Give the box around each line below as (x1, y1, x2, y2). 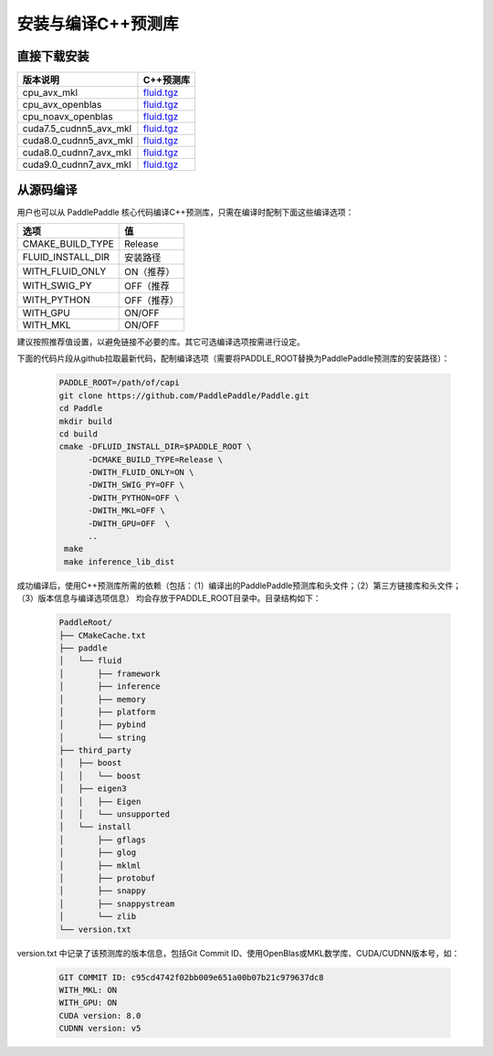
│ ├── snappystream (58, 898, 175, 909)
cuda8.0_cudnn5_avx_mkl (22, 134, 133, 147)
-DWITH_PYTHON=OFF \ (88, 492, 180, 502)
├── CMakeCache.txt (58, 630, 146, 640)
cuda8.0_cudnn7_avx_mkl (22, 146, 131, 159)
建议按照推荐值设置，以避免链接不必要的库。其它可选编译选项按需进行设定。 (16, 336, 305, 347)
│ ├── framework (58, 668, 161, 679)
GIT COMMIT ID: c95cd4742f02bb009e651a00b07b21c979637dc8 (58, 972, 324, 982)
